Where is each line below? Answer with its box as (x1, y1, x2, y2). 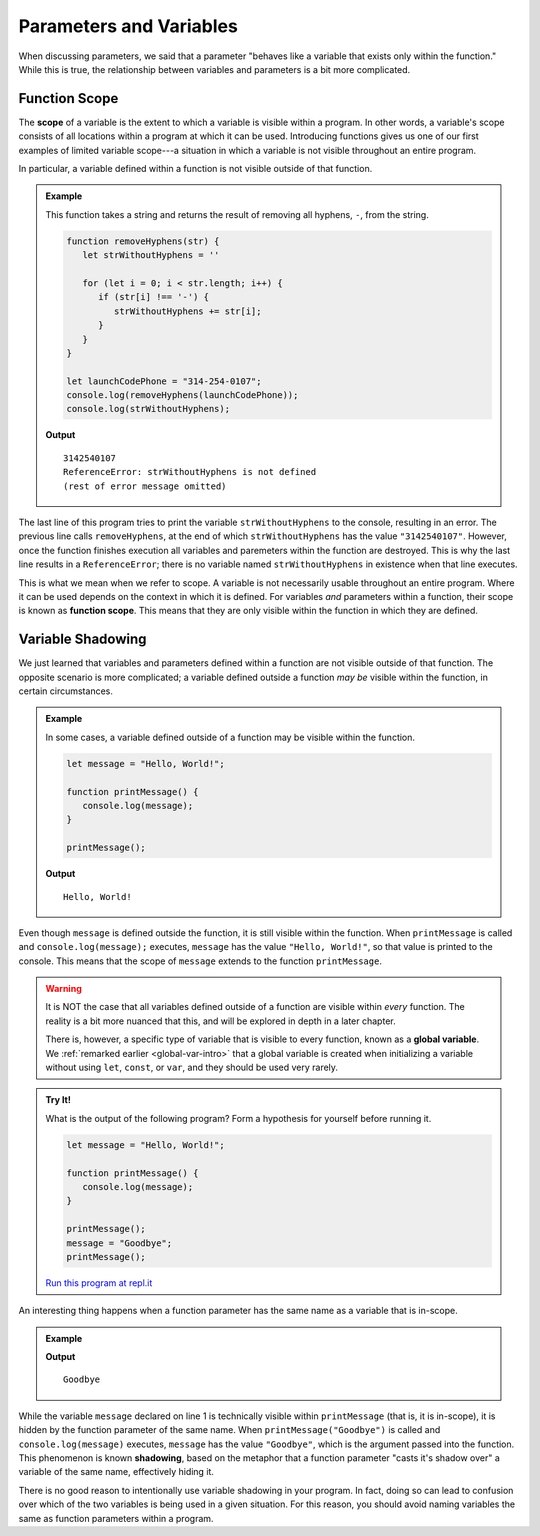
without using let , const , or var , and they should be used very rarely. (45, 1061, 339, 1074)
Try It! (45, 1094, 72, 1106)
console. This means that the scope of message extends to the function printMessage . (18, 955, 382, 967)
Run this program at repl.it (45, 1276, 153, 1289)
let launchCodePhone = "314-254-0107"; (66, 375, 262, 387)
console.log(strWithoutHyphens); (66, 403, 230, 415)
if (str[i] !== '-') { (98, 291, 210, 303)
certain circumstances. (18, 685, 114, 697)
